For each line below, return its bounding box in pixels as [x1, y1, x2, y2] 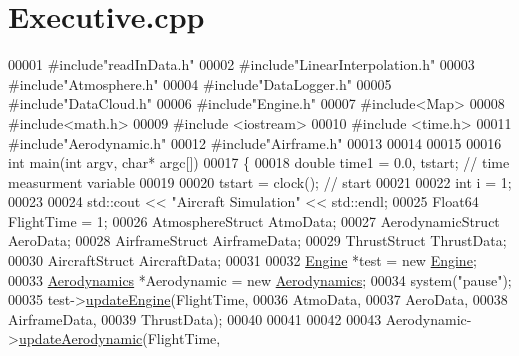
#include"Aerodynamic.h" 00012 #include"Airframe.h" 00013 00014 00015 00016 [8, 132, 502, 153]
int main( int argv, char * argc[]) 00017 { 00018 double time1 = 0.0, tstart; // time [8, 152, 510, 173]
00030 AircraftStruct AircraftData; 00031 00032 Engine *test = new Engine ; [8, 250, 477, 271]
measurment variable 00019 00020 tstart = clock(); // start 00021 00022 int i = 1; [8, 171, 512, 192]
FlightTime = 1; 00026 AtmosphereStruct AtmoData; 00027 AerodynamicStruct [8, 210, 500, 231]
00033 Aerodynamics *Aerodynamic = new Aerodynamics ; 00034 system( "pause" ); [8, 269, 512, 290]
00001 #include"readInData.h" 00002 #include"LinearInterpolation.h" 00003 [8, 54, 475, 75]
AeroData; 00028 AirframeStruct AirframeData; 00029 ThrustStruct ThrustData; [8, 230, 507, 251]
